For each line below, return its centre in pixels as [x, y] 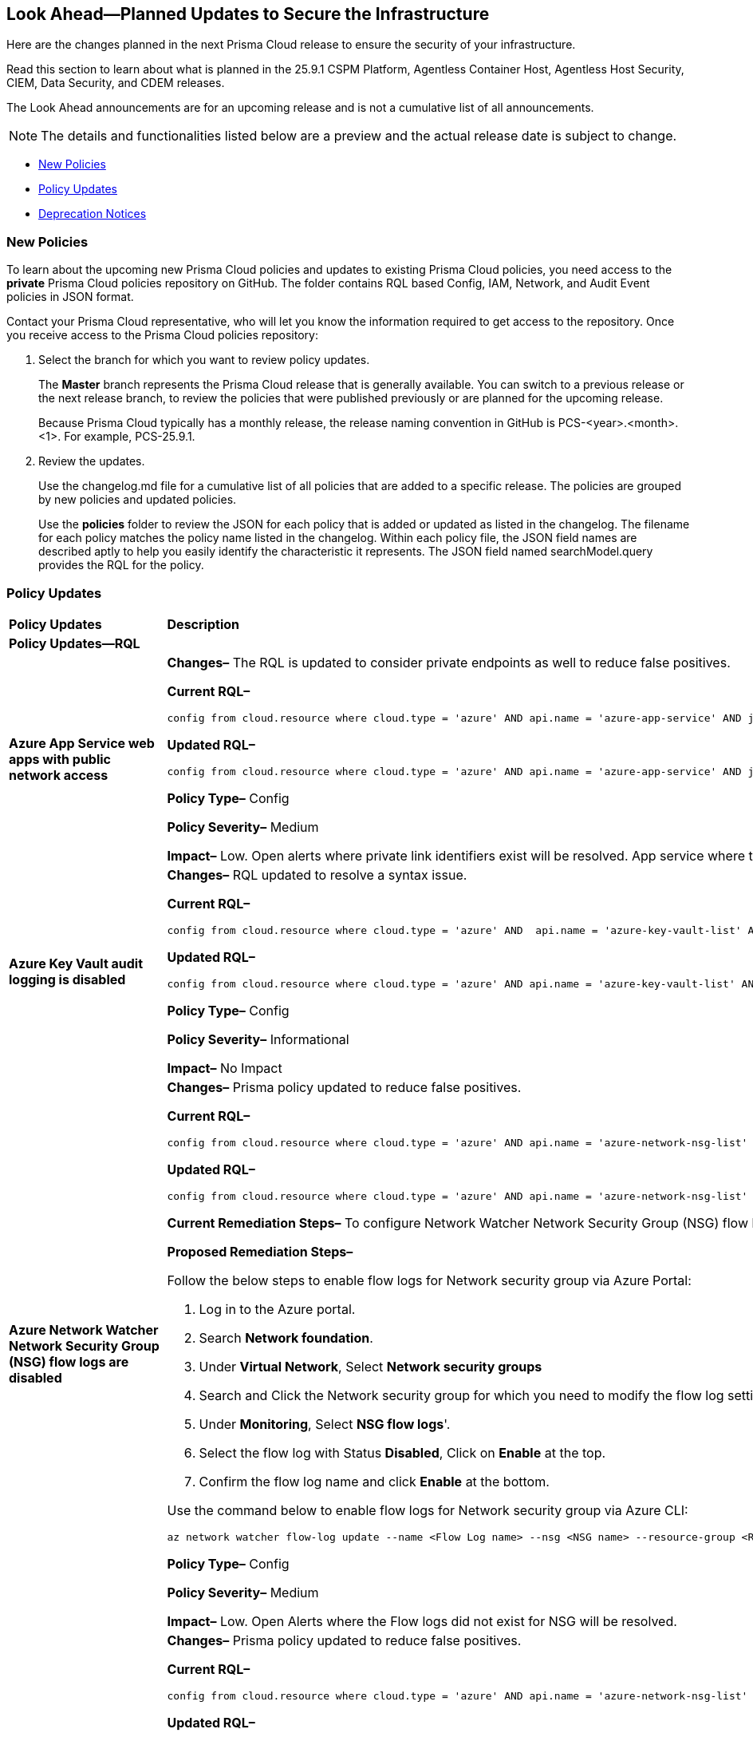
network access [59, 775]
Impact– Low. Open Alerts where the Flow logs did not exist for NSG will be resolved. [422, 1621]
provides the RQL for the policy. [121, 565]
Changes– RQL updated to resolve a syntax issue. [317, 874]
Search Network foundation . [286, 1337]
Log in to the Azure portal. [277, 1309]
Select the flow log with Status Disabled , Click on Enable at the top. [402, 1452]
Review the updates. [92, 461]
